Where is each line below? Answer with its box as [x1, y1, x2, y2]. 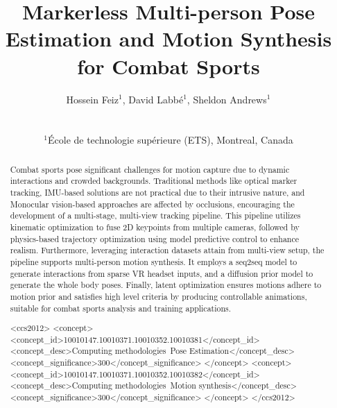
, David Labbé [122, 92, 184, 106]
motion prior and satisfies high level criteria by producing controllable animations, [10, 290, 307, 302]
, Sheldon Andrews [187, 92, 267, 106]
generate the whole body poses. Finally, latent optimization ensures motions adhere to [10, 279, 322, 291]
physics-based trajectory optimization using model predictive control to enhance [10, 232, 300, 244]
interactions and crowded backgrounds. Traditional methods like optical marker [10, 175, 297, 187]
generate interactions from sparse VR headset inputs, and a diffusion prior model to [10, 267, 313, 279]
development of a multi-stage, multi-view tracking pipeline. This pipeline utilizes [10, 210, 301, 221]
